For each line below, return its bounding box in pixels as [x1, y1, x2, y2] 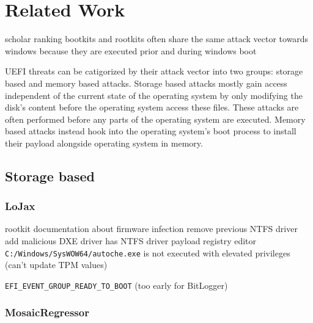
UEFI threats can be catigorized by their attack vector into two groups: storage [5, 65, 303, 78]
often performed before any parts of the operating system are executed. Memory [5, 112, 306, 125]
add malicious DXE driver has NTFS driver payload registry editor [5, 234, 257, 247]
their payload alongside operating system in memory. [5, 136, 203, 149]
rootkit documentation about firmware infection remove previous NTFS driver [5, 222, 298, 235]
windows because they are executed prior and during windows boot [5, 44, 257, 57]
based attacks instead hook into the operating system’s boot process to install [5, 125, 296, 137]
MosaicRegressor [5, 305, 89, 320]
